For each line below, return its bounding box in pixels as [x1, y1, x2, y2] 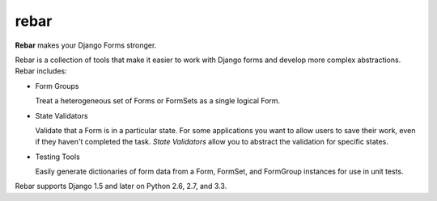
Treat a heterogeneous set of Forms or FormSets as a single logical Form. [35, 96, 281, 106]
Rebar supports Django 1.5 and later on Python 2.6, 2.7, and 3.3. [15, 182, 227, 191]
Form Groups [35, 81, 79, 90]
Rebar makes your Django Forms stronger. [15, 40, 157, 50]
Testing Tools [35, 152, 80, 161]
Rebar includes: [15, 66, 68, 76]
